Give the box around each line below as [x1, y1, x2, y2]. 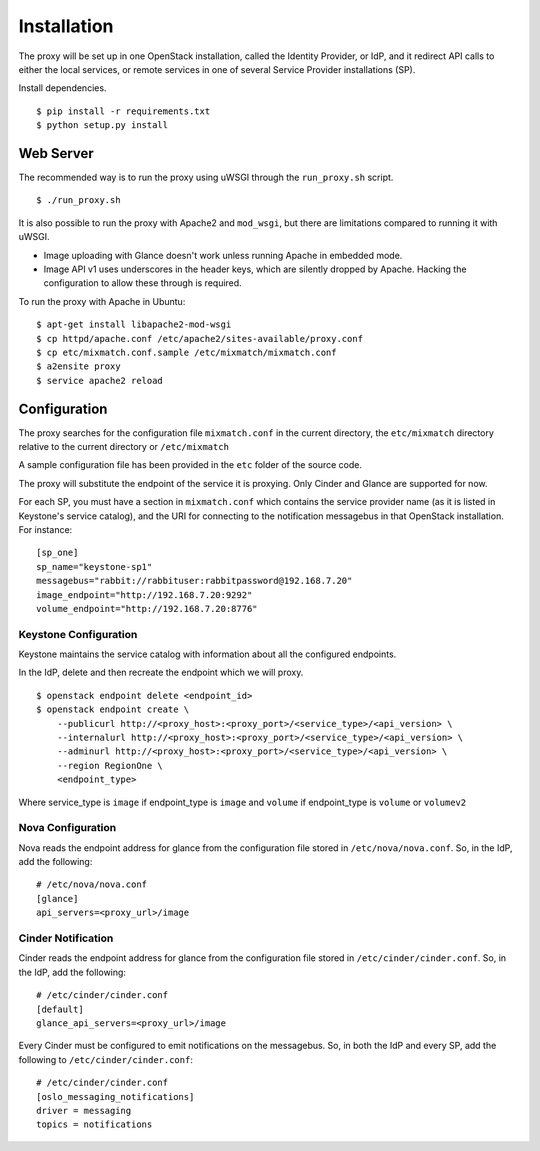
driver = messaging [36, 1105, 132, 1116]
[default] [36, 1003, 84, 1015]
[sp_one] [36, 547, 79, 559]
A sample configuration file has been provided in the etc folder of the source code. [18, 459, 362, 471]
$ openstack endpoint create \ [36, 704, 190, 715]
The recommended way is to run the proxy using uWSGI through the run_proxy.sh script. [18, 171, 394, 184]
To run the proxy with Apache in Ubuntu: [18, 295, 186, 307]
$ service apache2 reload [36, 375, 164, 386]
